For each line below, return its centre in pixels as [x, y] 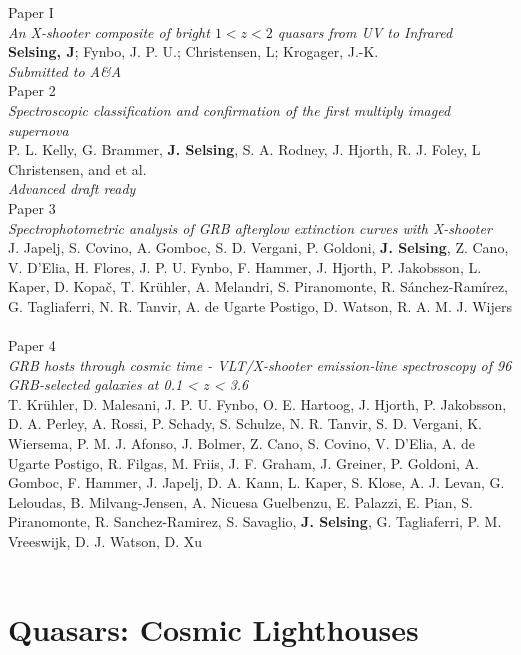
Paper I [31, 12]
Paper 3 [32, 207]
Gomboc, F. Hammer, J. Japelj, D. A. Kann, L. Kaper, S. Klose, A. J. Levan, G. [256, 482]
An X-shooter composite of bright [109, 31]
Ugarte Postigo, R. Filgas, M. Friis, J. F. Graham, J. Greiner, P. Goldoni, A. [243, 462]
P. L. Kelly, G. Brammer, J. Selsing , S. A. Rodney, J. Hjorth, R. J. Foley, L [244, 149]
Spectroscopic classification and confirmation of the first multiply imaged [229, 109]
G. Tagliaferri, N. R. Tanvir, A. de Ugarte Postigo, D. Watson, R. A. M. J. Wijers [260, 305]
